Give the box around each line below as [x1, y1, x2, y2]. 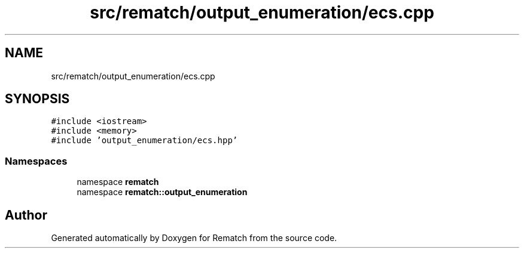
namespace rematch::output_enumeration [77, 187, 248, 198]
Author [5, 207, 47, 223]
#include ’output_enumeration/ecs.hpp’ [51, 135, 238, 146]
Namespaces [5, 155, 68, 167]
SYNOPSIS [5, 91, 70, 107]
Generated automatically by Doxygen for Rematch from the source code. [51, 233, 337, 243]
